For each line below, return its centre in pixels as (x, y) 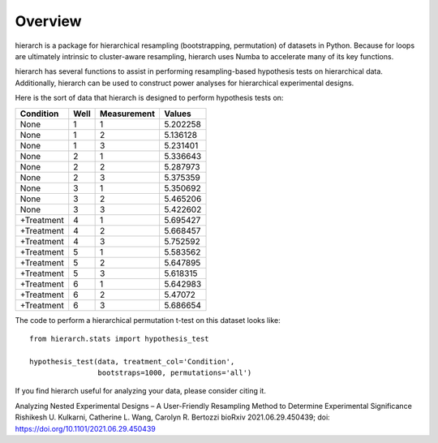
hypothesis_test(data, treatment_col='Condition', (132, 361)
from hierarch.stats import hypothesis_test (120, 338)
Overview (48, 21)
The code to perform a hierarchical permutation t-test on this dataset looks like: (148, 320)
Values (177, 114)
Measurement (128, 114)
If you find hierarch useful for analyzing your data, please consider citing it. (141, 391)
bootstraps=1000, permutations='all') (175, 373)
